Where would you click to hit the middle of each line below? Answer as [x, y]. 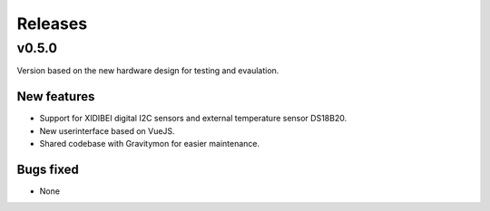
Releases [52, 24]
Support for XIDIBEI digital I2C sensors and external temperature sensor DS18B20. [193, 119]
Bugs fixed [48, 169]
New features [56, 96]
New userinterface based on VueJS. [108, 130]
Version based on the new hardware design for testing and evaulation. [148, 71]
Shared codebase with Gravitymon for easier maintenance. [150, 144]
